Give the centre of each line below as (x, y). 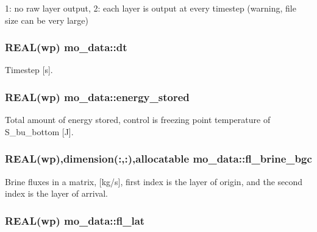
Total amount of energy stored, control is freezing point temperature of (138, 120)
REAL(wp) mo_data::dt (66, 47)
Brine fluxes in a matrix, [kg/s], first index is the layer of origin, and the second (154, 181)
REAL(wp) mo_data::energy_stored (97, 97)
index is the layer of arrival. (56, 193)
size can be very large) (47, 20)
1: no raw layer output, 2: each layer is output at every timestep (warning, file (151, 8)
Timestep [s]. (29, 70)
